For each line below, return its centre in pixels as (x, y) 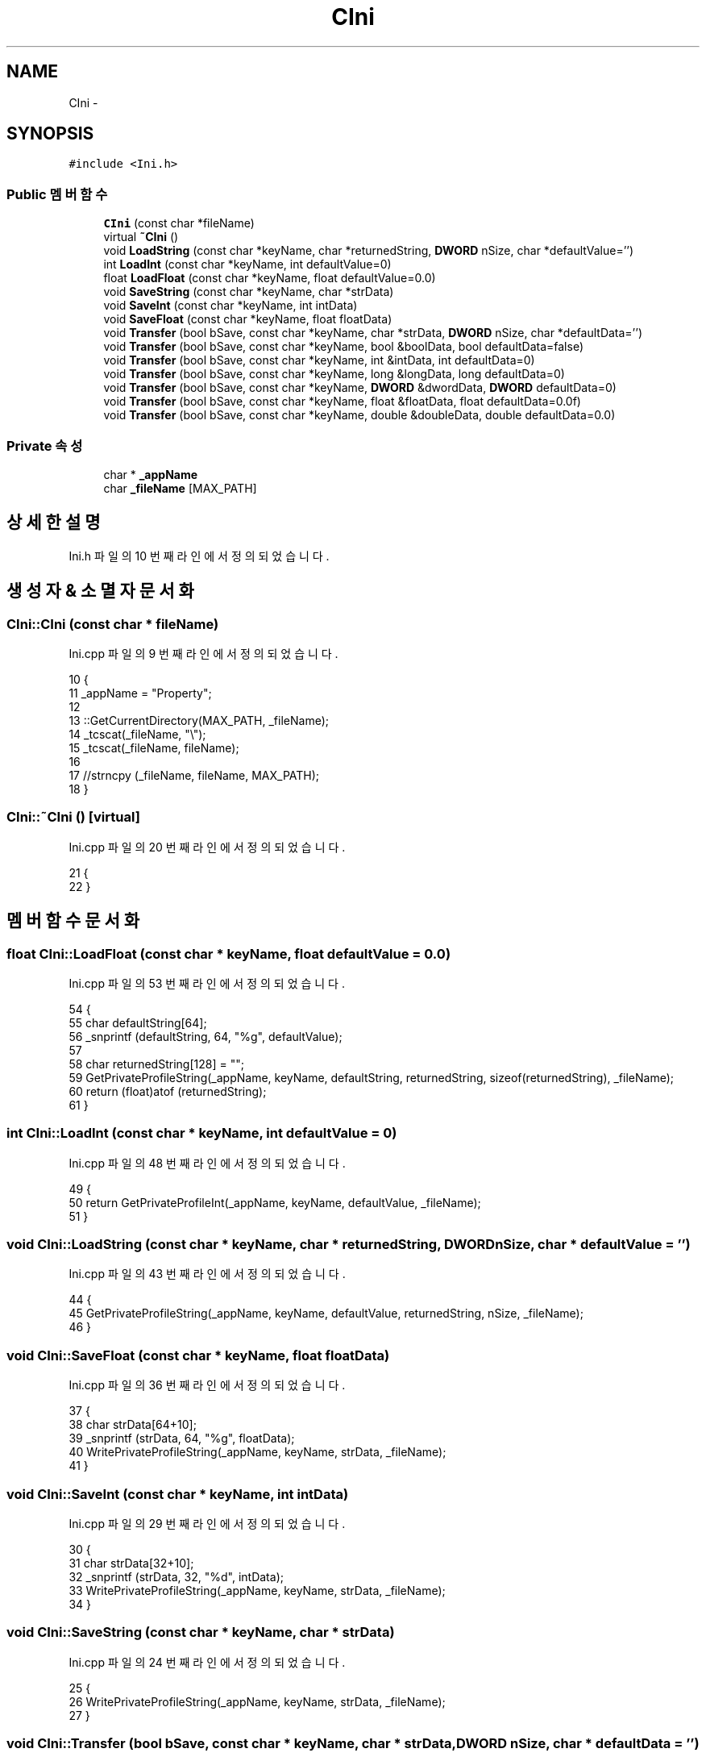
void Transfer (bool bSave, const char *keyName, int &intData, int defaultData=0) (319, 360)
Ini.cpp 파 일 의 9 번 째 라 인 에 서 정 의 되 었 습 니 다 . (203, 654)
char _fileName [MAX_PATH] (180, 488)
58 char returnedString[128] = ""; (156, 1064)
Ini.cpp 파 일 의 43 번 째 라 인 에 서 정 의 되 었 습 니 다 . (207, 1274)
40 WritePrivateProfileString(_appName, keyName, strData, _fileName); (257, 1452)
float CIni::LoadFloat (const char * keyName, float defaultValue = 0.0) (229, 953)
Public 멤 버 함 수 (57, 194)
